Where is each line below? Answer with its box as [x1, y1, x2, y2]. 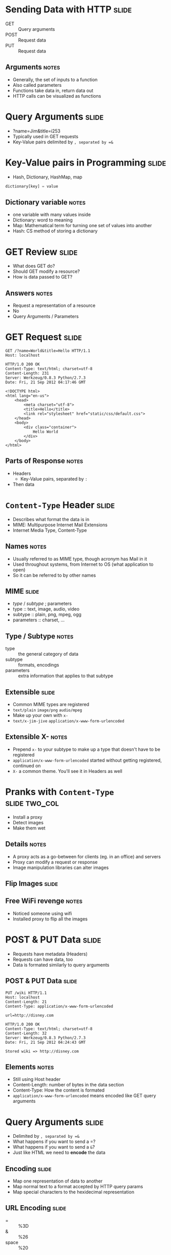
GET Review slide [5, 246, 78, 257]
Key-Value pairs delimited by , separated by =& [12, 139, 114, 145]
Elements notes [5, 1062, 54, 1071]
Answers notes [5, 289, 53, 298]
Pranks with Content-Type [5, 786, 114, 798]
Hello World [32, 429, 58, 434]
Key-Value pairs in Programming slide [5, 157, 166, 168]
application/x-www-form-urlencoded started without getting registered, [12, 757, 162, 763]
